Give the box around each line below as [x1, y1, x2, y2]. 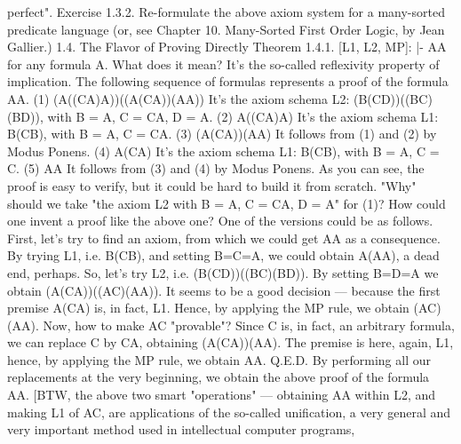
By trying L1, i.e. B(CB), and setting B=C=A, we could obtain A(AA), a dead [7, 246, 440, 265]
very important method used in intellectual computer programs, [7, 420, 355, 439]
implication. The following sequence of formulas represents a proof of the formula [7, 72, 449, 91]
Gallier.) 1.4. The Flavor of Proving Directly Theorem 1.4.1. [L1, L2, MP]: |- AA [7, 37, 447, 56]
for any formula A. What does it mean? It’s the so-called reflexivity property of [7, 54, 440, 73]
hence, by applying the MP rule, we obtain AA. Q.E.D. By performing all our [7, 350, 431, 369]
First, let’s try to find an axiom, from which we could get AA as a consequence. [7, 228, 441, 247]
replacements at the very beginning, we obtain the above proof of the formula [7, 368, 430, 386]
